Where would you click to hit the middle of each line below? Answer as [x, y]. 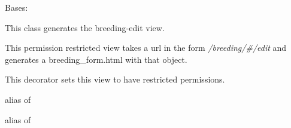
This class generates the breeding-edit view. [85, 27]
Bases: [16, 7]
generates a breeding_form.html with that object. [96, 59]
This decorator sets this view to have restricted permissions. [115, 79]
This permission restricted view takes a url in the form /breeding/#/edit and [146, 48]
